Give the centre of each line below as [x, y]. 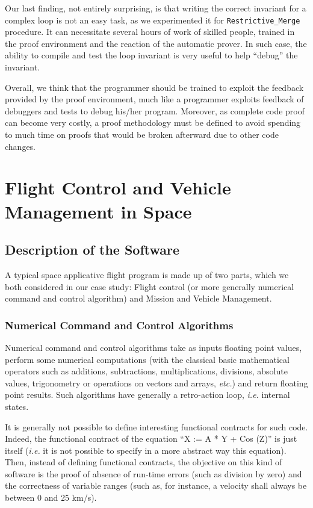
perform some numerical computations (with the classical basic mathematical [147, 359]
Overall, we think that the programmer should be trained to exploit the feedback [154, 87]
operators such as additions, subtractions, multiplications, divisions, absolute [146, 371]
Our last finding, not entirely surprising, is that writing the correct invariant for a [156, 8]
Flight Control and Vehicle [118, 187]
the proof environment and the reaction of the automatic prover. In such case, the [156, 43]
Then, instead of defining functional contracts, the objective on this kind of [144, 462]
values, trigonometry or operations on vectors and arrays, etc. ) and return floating [156, 383]
